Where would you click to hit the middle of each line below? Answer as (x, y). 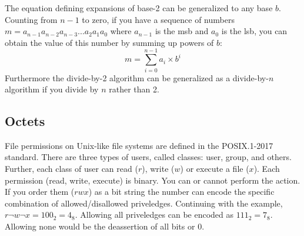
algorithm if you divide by (52, 89)
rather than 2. (134, 89)
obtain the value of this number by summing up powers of (109, 42)
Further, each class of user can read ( (71, 169)
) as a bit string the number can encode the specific (181, 192)
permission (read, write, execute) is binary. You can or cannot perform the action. (153, 180)
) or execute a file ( (215, 169)
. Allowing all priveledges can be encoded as (154, 215)
